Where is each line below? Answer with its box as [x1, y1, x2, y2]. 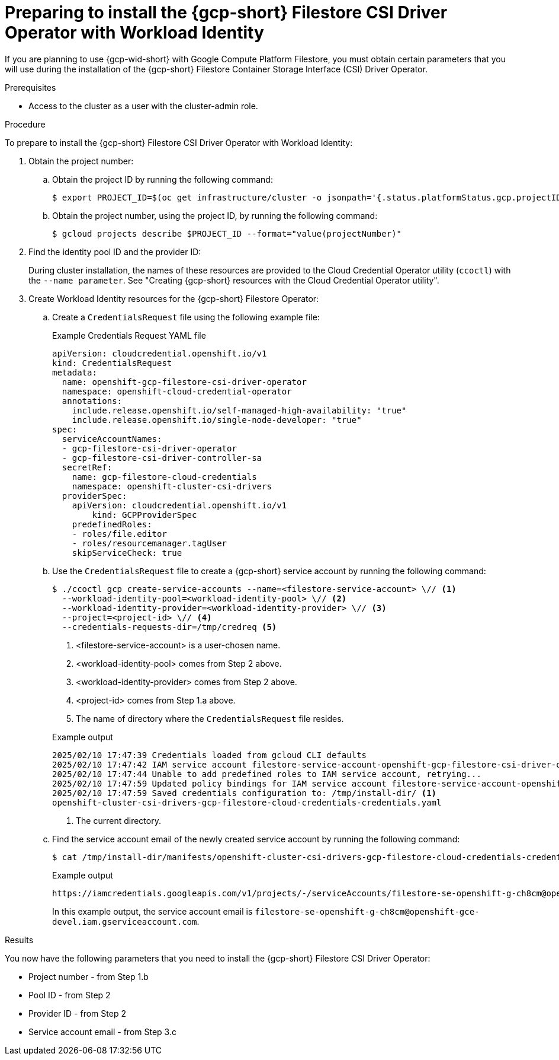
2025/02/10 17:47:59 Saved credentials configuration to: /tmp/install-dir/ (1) [52, 788, 437, 798]
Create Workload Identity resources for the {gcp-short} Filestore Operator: [28, 293, 319, 304]
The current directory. [76, 815, 161, 826]
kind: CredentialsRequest [52, 358, 172, 368]
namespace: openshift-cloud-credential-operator [62, 386, 292, 396]
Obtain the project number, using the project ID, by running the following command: [52, 210, 378, 221]
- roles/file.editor [72, 529, 167, 539]
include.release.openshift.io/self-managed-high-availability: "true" [72, 405, 407, 415]
